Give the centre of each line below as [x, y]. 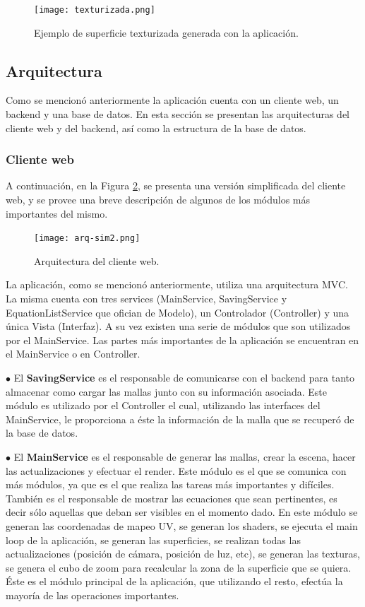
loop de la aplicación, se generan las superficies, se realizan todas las [153, 540]
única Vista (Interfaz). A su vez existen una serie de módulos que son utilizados [178, 326]
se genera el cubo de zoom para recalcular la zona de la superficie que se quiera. [179, 567]
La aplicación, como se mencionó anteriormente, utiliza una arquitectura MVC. [177, 284]
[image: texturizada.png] [95, 10]
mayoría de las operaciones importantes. [92, 595]
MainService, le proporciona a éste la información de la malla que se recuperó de [180, 419]
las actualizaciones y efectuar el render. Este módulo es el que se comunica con [176, 470]
